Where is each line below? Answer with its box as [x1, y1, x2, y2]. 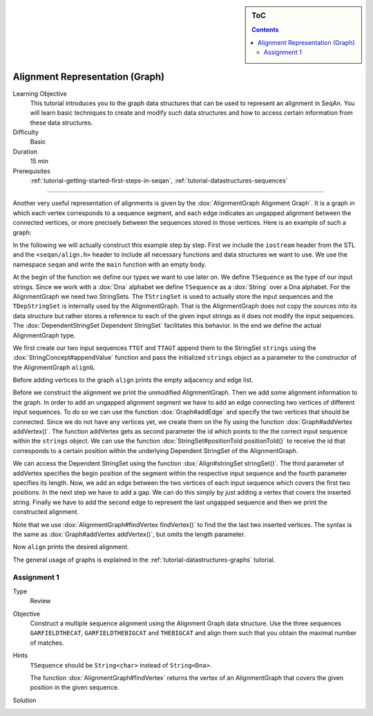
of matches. [30, 639, 64, 647]
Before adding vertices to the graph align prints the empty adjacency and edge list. [12, 376, 254, 384]
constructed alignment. [12, 508, 79, 516]
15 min [30, 157, 48, 165]
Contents [251, 26, 279, 34]
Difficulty [12, 128, 39, 136]
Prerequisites [12, 167, 51, 175]
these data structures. [30, 118, 93, 127]
